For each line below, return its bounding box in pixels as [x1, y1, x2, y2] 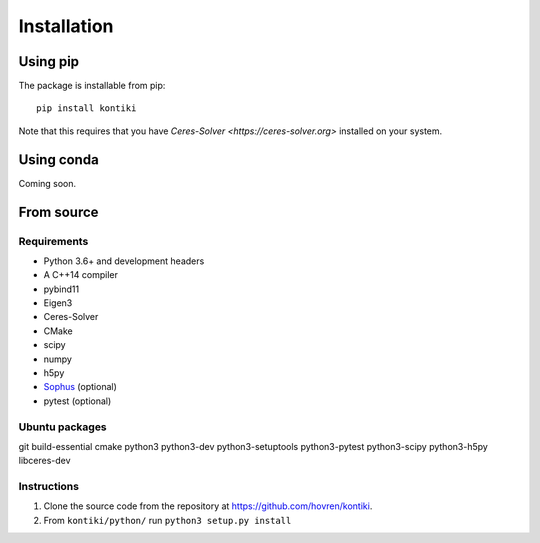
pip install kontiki [36, 103, 137, 114]
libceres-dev [18, 455, 71, 467]
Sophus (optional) [43, 381, 117, 393]
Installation [18, 15, 114, 37]
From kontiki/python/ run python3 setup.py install [43, 514, 292, 526]
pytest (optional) [43, 395, 112, 407]
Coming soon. [18, 177, 77, 189]
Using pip [18, 53, 80, 70]
